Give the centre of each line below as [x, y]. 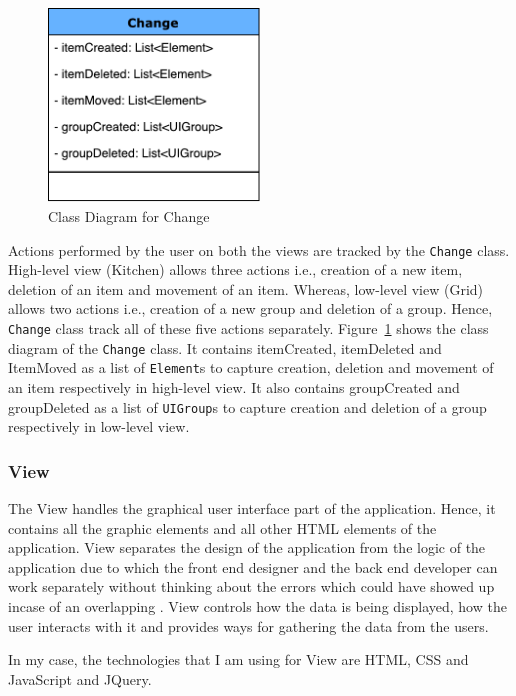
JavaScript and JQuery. [80, 678]
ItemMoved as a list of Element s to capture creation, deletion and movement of [251, 367]
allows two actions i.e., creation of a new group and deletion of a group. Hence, [250, 308]
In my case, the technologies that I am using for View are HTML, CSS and [238, 659]
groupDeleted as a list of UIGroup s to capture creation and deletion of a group [247, 406]
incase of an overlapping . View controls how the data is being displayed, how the [257, 606]
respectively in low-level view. [99, 426]
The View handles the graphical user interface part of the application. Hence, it [252, 508]
